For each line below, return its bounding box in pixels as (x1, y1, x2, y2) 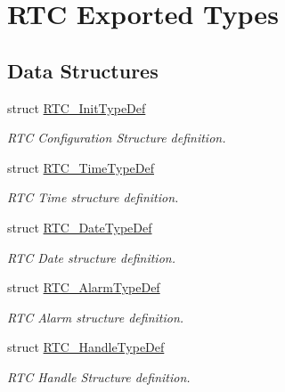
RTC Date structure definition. (7, 248, 175, 266)
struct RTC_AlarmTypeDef (7, 278, 160, 297)
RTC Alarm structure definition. (7, 307, 184, 326)
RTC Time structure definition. (7, 188, 179, 207)
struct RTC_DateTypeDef (7, 217, 152, 236)
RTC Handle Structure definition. (7, 367, 191, 386)
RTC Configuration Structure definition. (7, 128, 226, 147)
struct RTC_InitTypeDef (7, 98, 146, 117)
